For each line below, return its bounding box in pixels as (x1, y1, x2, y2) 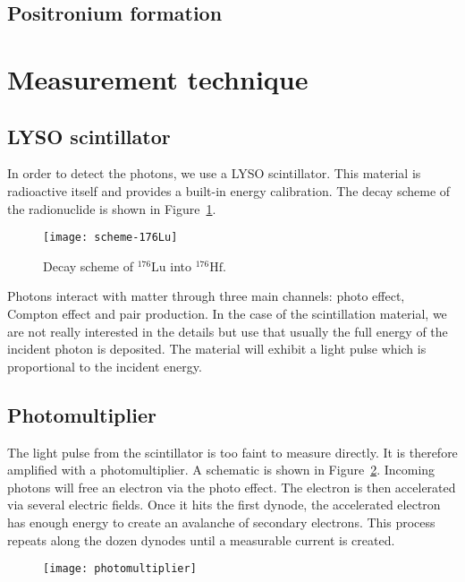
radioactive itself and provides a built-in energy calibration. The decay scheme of (7, 181, 451, 200)
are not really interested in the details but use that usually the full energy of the (7, 321, 448, 340)
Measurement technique (7, 60, 309, 97)
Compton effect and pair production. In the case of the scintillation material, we (7, 304, 447, 322)
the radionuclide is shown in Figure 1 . (7, 199, 216, 218)
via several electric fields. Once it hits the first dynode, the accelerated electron (7, 495, 441, 514)
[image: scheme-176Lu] (43, 231, 178, 244)
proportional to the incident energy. (7, 356, 202, 375)
